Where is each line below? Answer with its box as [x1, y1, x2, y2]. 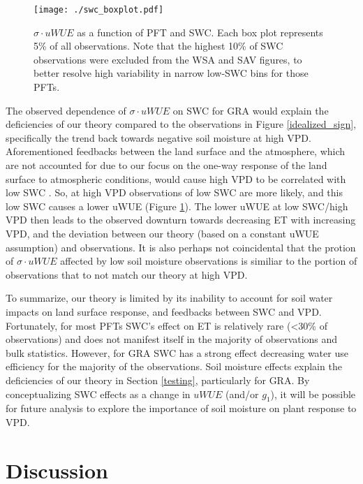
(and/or [225, 386, 259, 401]
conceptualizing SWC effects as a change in [6, 386, 191, 401]
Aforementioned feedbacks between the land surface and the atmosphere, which [6, 144, 346, 159]
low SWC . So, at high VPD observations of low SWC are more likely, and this [6, 185, 343, 200]
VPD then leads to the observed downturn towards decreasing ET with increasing [6, 212, 356, 227]
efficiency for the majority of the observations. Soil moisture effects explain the [6, 359, 342, 374]
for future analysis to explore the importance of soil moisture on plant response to [6, 401, 357, 416]
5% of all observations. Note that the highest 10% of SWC [34, 38, 283, 53]
